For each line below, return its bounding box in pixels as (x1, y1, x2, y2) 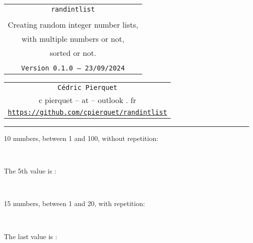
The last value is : (4, 231, 57, 241)
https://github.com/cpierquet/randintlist (8, 108, 167, 116)
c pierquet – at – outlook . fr (38, 94, 136, 105)
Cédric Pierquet (57, 84, 118, 91)
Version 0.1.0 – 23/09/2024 (21, 64, 125, 72)
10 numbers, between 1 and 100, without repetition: (4, 133, 159, 143)
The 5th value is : (4, 166, 56, 176)
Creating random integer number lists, (8, 19, 138, 30)
